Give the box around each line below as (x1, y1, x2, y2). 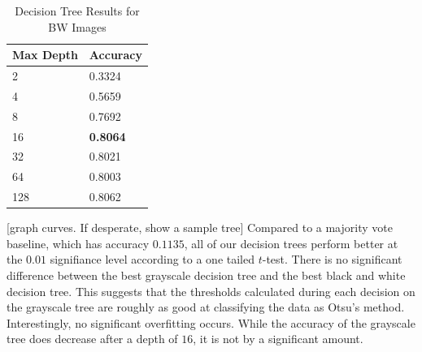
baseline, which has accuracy (7, 234, 150, 251)
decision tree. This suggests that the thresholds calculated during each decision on (7, 282, 415, 299)
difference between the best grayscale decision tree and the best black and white (7, 266, 406, 283)
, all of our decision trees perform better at (184, 234, 398, 251)
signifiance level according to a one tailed (50, 251, 255, 268)
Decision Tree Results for (15, 2, 140, 19)
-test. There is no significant (262, 251, 402, 268)
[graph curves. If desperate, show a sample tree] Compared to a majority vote (7, 219, 393, 236)
